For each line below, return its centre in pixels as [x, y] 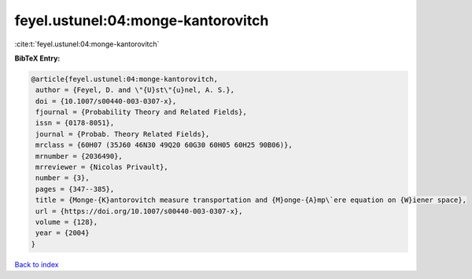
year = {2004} [63, 233]
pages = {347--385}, [75, 189]
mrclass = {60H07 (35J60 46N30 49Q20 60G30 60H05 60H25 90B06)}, [164, 145]
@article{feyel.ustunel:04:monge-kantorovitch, [124, 79]
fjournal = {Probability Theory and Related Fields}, [141, 112]
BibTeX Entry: [37, 58]
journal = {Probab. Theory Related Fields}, [123, 134]
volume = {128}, [67, 222]
